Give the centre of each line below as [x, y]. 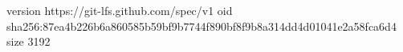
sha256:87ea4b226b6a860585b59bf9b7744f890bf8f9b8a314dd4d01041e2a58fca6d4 [201, 26]
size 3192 [28, 41]
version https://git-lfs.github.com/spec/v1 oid [120, 10]
